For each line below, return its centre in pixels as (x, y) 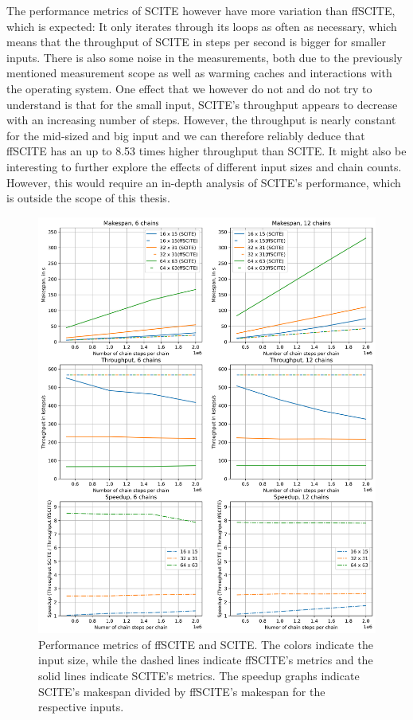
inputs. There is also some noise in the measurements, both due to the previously (205, 57)
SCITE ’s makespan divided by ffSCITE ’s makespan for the (182, 691)
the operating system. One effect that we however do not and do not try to (189, 88)
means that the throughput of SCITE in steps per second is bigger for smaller (196, 42)
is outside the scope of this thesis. (88, 198)
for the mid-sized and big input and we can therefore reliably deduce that (186, 135)
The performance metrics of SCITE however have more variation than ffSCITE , (201, 10)
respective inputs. (81, 707)
